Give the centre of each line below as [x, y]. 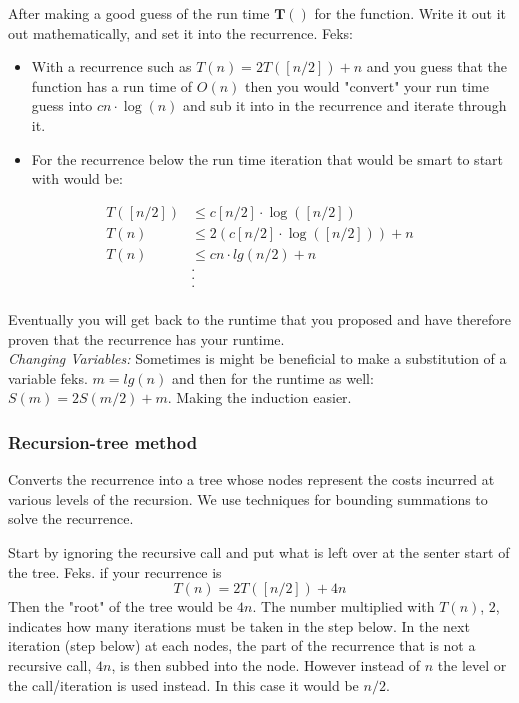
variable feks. [48, 377]
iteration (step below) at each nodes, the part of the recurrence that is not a [242, 645]
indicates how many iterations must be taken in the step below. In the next [239, 625]
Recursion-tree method [103, 441]
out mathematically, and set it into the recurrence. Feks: [181, 32]
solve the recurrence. [71, 518]
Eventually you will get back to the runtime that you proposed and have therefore [259, 318]
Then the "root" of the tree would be [120, 606]
